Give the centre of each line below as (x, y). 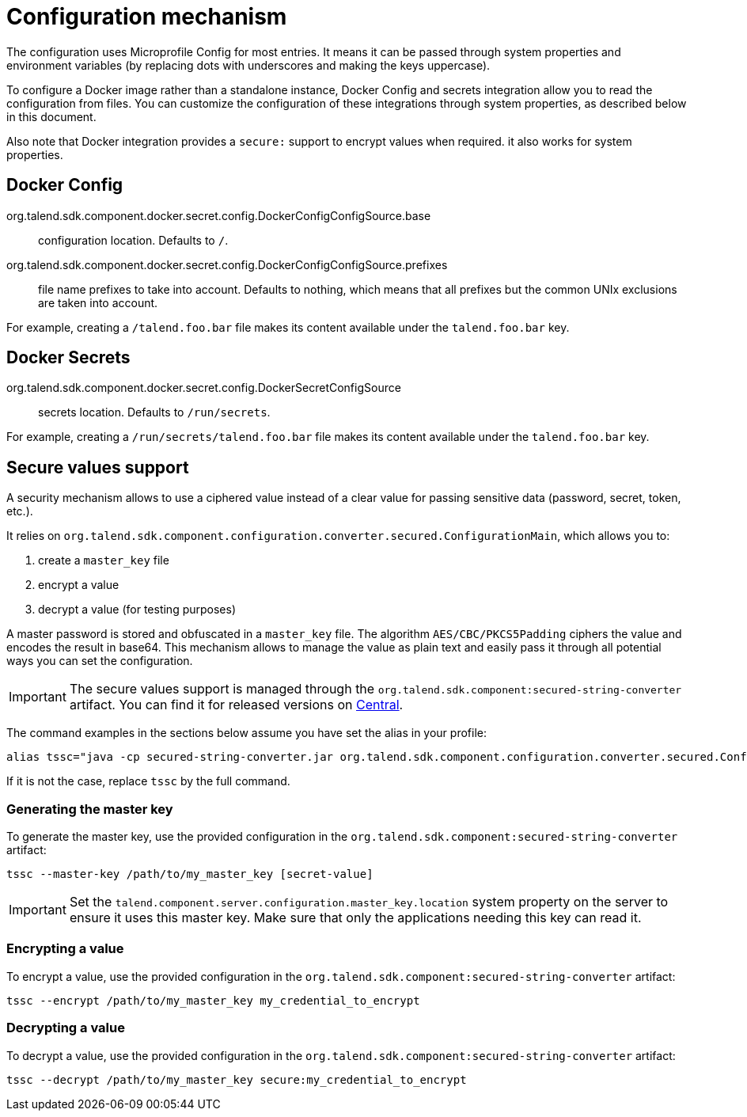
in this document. (51, 116)
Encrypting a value (65, 949)
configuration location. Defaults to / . (133, 240)
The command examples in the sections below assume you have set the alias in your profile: (246, 733)
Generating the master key (90, 809)
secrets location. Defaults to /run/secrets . (154, 412)
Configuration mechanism (147, 17)
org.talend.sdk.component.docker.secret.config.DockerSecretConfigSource (204, 388)
